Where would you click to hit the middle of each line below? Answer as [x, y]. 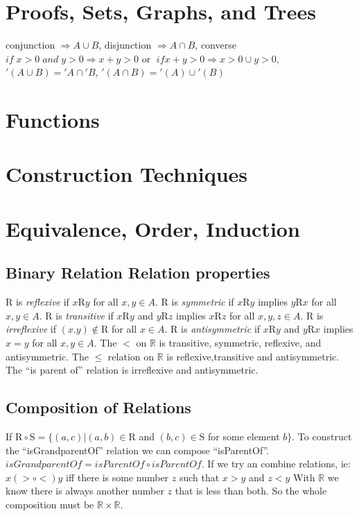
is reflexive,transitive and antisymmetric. [253, 356]
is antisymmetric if [221, 329]
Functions [53, 120]
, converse [216, 45]
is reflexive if [42, 302]
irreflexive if [31, 329]
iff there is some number [117, 477]
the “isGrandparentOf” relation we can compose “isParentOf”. [138, 450]
